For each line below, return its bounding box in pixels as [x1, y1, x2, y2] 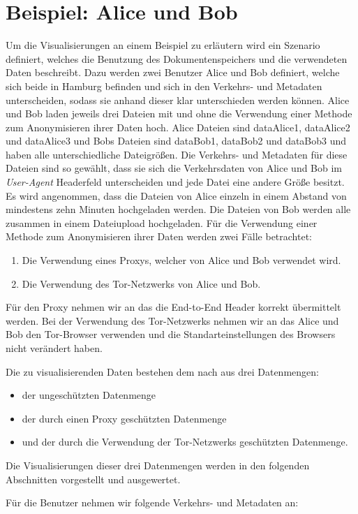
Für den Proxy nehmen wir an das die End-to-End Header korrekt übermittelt [6, 300, 341, 314]
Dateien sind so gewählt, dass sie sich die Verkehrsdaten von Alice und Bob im [6, 161, 343, 175]
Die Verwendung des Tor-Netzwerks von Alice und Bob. [22, 276, 261, 291]
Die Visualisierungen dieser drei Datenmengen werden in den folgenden [6, 457, 310, 472]
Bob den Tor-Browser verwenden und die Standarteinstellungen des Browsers [6, 327, 336, 342]
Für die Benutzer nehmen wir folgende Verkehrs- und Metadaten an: [6, 495, 299, 510]
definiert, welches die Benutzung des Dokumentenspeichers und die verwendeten [6, 51, 348, 66]
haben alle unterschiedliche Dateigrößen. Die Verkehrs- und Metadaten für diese [6, 147, 348, 161]
